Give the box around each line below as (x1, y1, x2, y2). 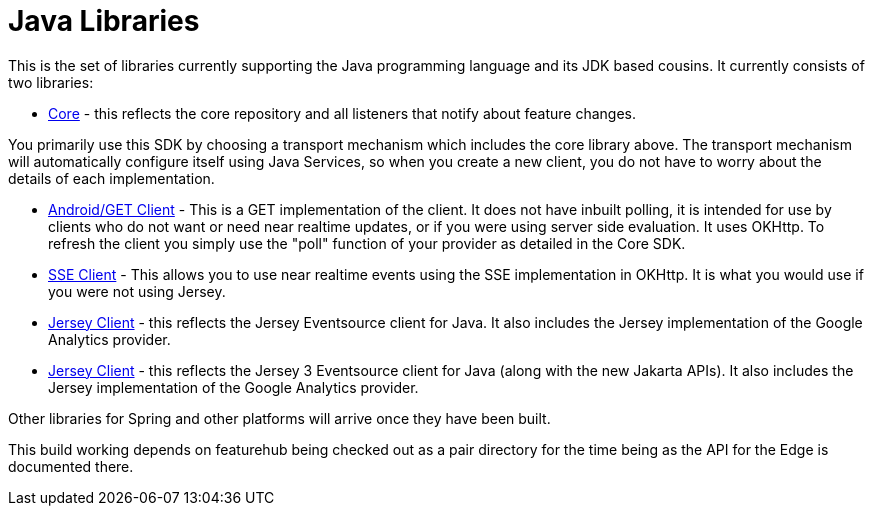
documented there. (8, 457, 134, 475)
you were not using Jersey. (48, 282, 226, 300)
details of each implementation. (8, 169, 215, 187)
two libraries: (8, 73, 94, 91)
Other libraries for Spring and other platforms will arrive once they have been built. (8, 409, 551, 427)
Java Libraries (8, 4, 200, 38)
